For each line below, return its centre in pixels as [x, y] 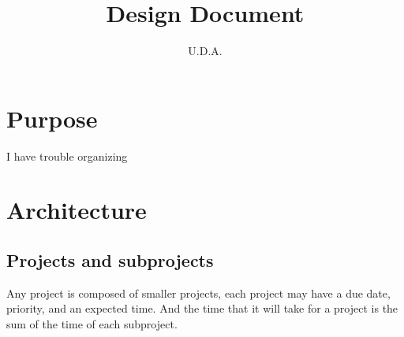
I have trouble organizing [67, 156]
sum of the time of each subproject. [92, 324]
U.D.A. [205, 51]
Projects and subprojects [110, 260]
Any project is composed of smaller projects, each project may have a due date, [198, 293]
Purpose [52, 118]
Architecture [77, 210]
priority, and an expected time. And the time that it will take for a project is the [202, 308]
